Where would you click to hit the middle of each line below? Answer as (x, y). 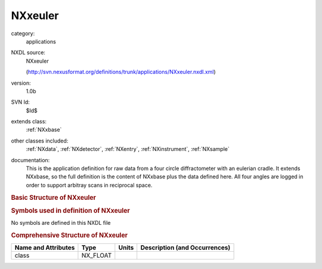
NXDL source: (28, 52)
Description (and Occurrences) (185, 248)
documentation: (30, 160)
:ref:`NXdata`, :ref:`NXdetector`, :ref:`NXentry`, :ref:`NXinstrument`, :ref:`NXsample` (128, 149)
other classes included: (40, 141)
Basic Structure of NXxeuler (54, 197)
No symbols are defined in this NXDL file (61, 223)
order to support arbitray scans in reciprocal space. (89, 185)
